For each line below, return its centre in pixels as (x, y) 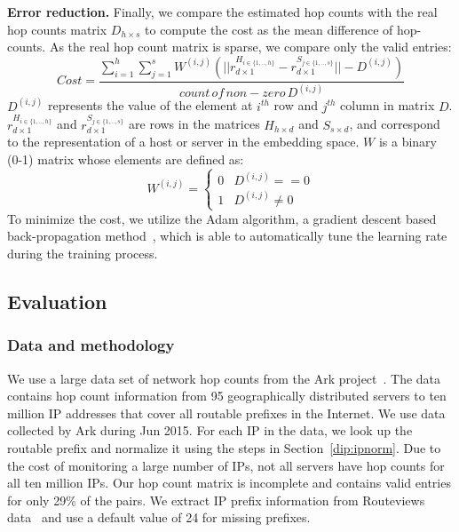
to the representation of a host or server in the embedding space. (183, 142)
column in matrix (388, 105)
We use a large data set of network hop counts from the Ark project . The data (224, 378)
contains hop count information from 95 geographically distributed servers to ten (227, 396)
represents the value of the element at (150, 105)
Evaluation (57, 301)
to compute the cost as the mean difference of (269, 29)
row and (296, 105)
